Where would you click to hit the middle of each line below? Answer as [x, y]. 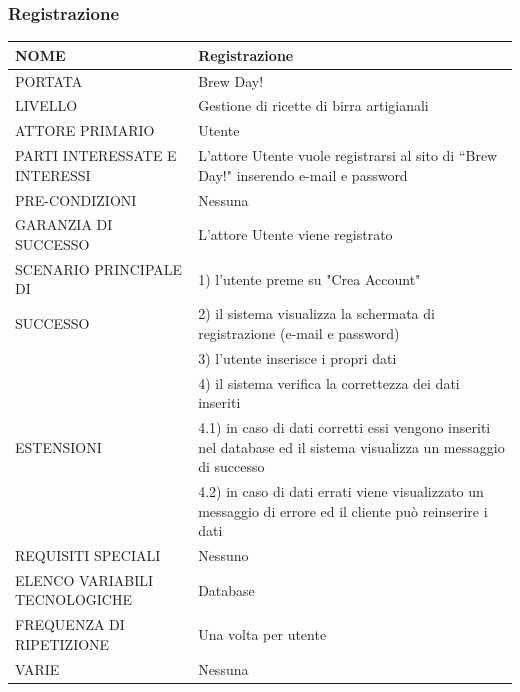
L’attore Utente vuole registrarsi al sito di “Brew [348, 155]
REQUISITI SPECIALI [88, 555]
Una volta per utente [262, 634]
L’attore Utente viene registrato [295, 234]
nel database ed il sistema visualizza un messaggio [351, 446]
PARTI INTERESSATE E [96, 155]
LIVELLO [46, 105]
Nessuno [223, 555]
